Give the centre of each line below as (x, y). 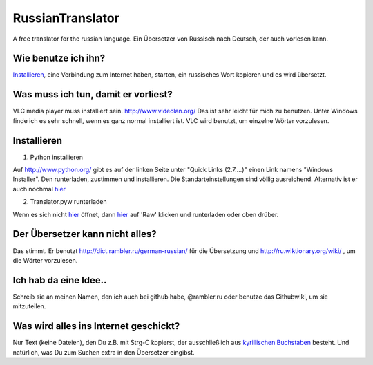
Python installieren (56, 157)
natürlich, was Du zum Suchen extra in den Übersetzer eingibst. (104, 352)
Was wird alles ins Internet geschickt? (96, 326)
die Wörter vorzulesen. (45, 260)
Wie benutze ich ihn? (59, 58)
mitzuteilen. (29, 306)
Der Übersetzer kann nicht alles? (85, 234)
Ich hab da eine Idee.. (60, 280)
